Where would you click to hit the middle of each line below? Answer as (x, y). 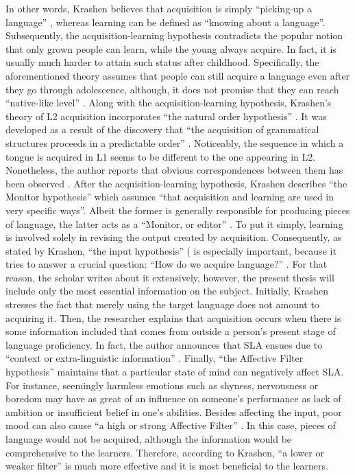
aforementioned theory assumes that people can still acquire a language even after (178, 75)
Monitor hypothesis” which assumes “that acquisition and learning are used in (170, 197)
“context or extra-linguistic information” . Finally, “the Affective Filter (155, 358)
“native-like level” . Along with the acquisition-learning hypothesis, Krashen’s (169, 103)
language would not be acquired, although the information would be (149, 439)
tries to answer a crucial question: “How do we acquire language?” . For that (167, 264)
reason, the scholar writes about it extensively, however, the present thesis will (170, 277)
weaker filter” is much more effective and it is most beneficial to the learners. (167, 466)
